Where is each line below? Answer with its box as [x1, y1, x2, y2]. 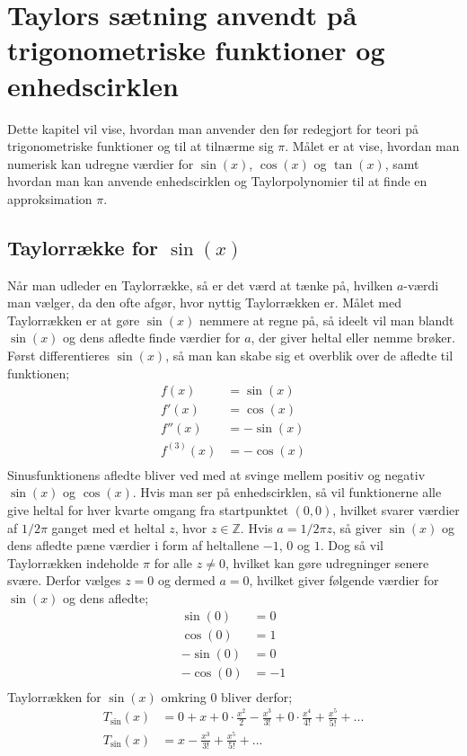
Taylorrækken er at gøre [7, 310, 140, 329]
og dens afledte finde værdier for [63, 328, 241, 347]
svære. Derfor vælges [7, 571, 121, 590]
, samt [384, 154, 419, 173]
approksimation [7, 189, 93, 208]
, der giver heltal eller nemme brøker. [251, 328, 455, 347]
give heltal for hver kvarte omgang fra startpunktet [7, 501, 288, 520]
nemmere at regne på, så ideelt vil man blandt [198, 310, 454, 329]
